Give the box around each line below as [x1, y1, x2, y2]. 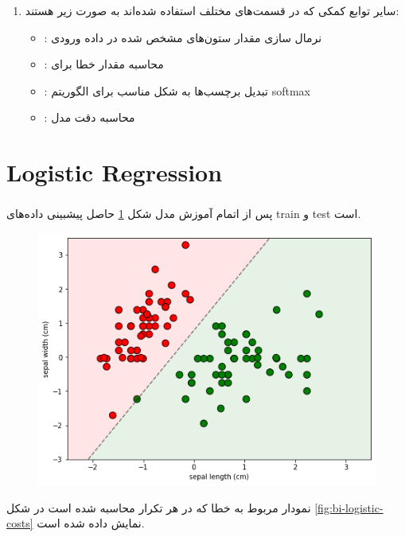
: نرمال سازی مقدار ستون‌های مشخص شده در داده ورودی [44, 29, 322, 45]
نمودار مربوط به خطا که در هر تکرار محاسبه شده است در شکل [6, 499, 311, 516]
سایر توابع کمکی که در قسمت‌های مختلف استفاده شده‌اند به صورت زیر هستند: [25, 2, 399, 18]
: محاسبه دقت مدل [44, 109, 135, 126]
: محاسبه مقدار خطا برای [44, 56, 164, 72]
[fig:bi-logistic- [314, 499, 384, 516]
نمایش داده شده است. [37, 515, 145, 531]
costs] [6, 515, 33, 531]
